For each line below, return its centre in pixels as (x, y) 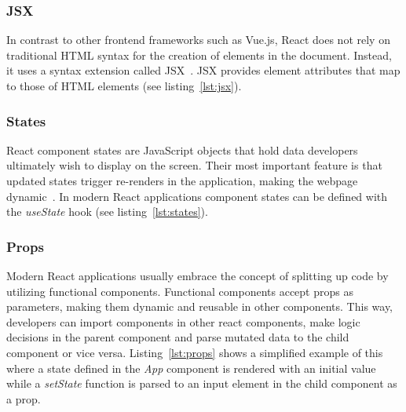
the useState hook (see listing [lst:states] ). (107, 211)
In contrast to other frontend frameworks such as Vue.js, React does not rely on (198, 40)
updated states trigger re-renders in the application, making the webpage (182, 180)
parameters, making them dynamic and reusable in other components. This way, (200, 306)
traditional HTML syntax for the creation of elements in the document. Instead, (199, 55)
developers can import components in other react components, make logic (183, 321)
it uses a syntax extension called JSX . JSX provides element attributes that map (203, 70)
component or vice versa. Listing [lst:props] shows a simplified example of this (195, 352)
